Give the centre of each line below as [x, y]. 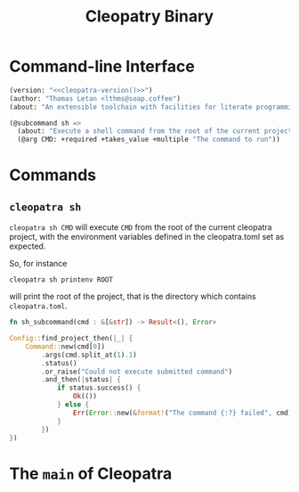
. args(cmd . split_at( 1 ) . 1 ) [89, 355]
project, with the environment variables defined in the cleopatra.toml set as [147, 237]
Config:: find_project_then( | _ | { [71, 339]
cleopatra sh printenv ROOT [61, 280]
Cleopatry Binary [149, 16]
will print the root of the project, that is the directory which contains [133, 297]
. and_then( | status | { [81, 380]
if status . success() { [99, 388]
